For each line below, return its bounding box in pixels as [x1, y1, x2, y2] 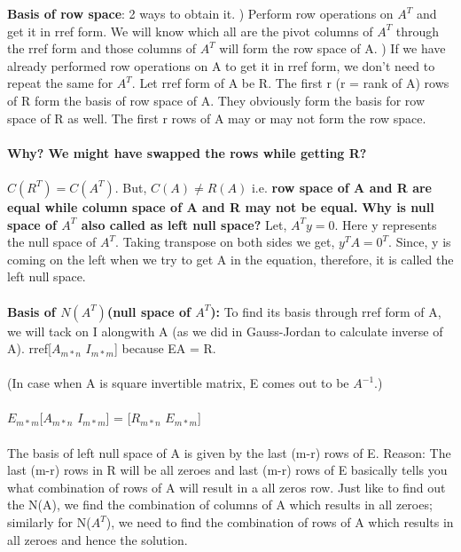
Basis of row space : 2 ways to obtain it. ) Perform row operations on [7, 4, 394, 22]
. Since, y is [388, 233, 451, 251]
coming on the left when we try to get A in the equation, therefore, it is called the [7, 249, 454, 268]
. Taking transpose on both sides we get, [115, 233, 335, 251]
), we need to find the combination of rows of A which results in [105, 513, 454, 532]
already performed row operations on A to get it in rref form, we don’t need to [7, 56, 435, 75]
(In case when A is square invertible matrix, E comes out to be [7, 374, 349, 392]
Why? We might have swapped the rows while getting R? [7, 143, 367, 162]
